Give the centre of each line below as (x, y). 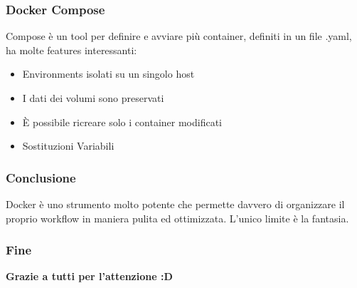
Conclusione (41, 177)
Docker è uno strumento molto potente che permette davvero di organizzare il (175, 204)
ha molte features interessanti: (71, 50)
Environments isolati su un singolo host (108, 74)
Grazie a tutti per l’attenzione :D (89, 276)
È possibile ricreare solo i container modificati (122, 122)
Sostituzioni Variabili (68, 146)
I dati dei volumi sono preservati (93, 98)
